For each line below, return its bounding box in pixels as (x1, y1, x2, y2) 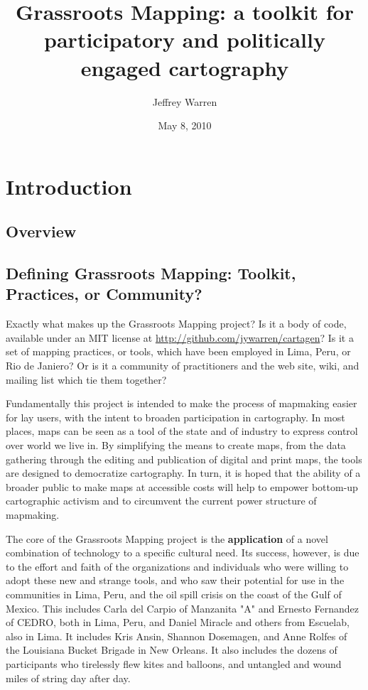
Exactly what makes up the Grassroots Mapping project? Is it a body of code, (6, 316, 347, 331)
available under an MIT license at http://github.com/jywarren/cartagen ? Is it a (6, 330, 354, 345)
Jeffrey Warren (152, 94, 217, 109)
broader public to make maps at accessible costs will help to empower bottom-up (6, 479, 358, 494)
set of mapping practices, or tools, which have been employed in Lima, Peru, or (6, 344, 351, 359)
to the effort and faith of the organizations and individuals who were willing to (6, 559, 349, 573)
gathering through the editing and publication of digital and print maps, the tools (6, 451, 362, 466)
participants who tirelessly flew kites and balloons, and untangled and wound (6, 656, 342, 671)
